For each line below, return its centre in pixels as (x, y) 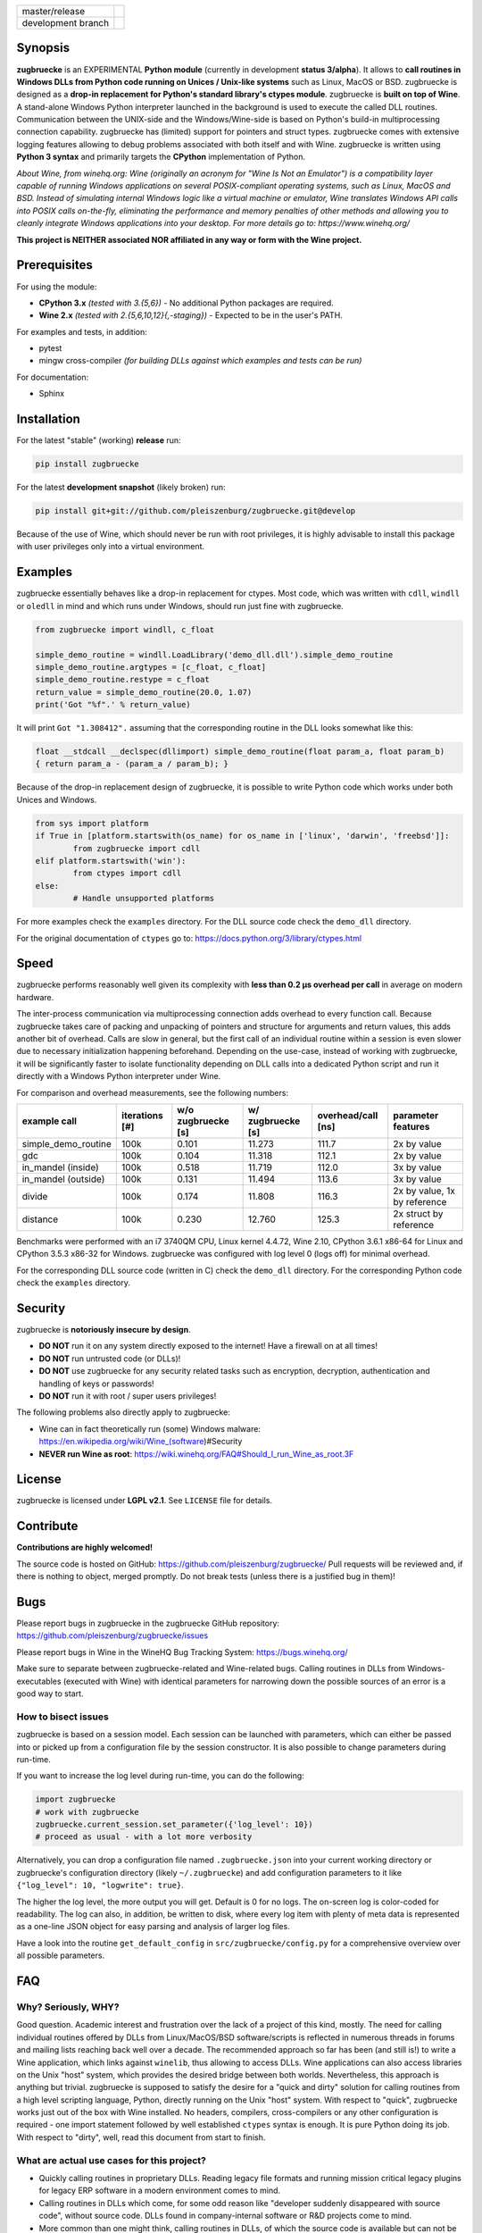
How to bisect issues (62, 1717)
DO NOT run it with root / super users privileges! (128, 1396)
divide (35, 1196)
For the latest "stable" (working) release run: (99, 440)
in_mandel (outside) (63, 1179)
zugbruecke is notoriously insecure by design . (104, 1330)
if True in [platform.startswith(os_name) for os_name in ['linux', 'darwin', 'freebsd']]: (242, 836)
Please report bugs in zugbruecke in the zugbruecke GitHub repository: (148, 1623)
